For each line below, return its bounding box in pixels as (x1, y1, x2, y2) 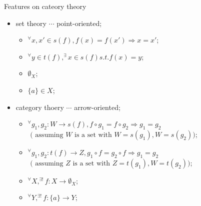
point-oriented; (56, 17, 102, 28)
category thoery (15, 101, 64, 112)
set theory (15, 17, 46, 28)
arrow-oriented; (74, 101, 120, 112)
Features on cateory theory (4, 1, 86, 11)
